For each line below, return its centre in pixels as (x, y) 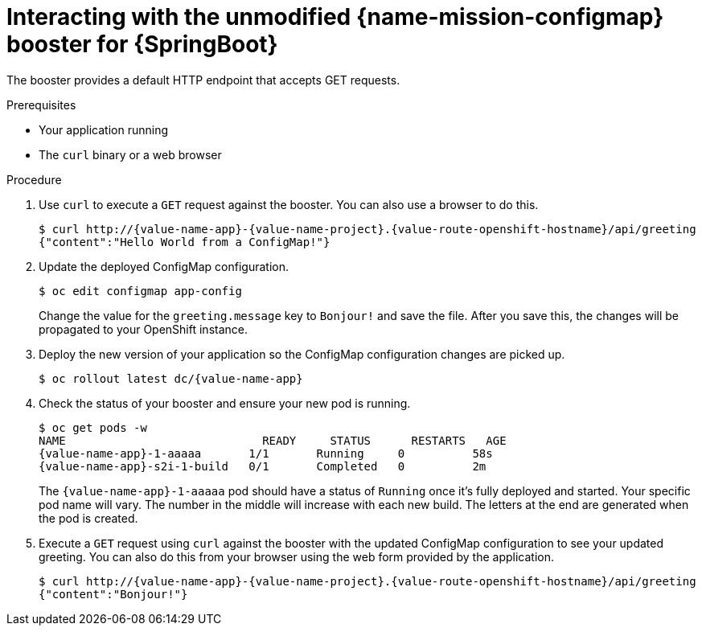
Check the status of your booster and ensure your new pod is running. (225, 403)
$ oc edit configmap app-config (140, 291)
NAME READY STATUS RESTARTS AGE (273, 440)
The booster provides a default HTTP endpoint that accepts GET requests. (203, 80)
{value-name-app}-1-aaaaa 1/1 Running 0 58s (266, 453)
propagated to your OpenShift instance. (143, 329)
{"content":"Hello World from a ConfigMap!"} (185, 242)
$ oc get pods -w (93, 427)
